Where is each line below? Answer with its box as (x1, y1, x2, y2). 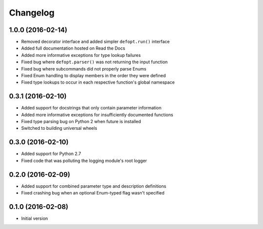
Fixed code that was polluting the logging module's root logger (21, 158, 147, 163)
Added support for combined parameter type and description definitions (21, 183, 167, 189)
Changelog (9, 7, 55, 18)
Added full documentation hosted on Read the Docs (21, 45, 125, 51)
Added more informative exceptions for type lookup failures (21, 52, 141, 58)
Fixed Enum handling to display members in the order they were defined (21, 73, 166, 79)
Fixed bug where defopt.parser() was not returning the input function (21, 59, 168, 65)
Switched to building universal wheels (21, 125, 97, 131)
